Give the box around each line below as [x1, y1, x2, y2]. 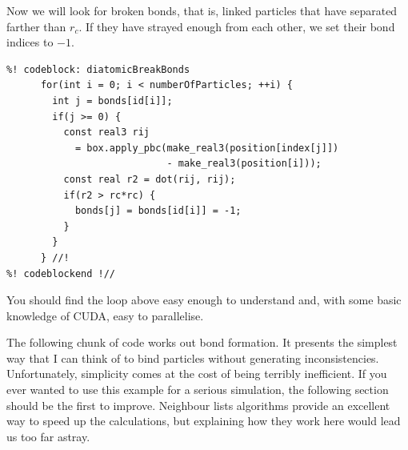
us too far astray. [6, 428, 90, 444]
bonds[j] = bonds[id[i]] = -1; [74, 205, 242, 217]
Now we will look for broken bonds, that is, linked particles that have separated [6, 2, 398, 18]
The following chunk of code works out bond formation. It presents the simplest [6, 334, 398, 351]
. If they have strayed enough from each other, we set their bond [78, 18, 395, 34]
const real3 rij [63, 127, 150, 139]
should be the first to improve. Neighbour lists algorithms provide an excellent [6, 396, 390, 413]
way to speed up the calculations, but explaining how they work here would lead [6, 412, 401, 429]
